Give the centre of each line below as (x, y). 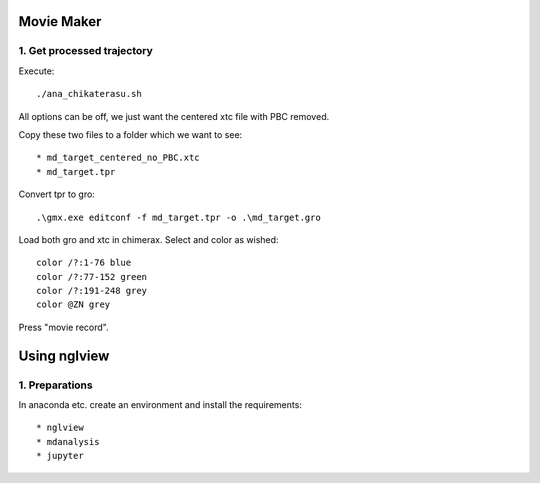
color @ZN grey (73, 304)
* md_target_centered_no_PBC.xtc (118, 158)
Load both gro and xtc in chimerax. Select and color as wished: (148, 239)
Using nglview (64, 355)
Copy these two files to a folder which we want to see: (130, 134)
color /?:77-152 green (92, 276)
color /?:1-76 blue (84, 263)
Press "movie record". (63, 327)
